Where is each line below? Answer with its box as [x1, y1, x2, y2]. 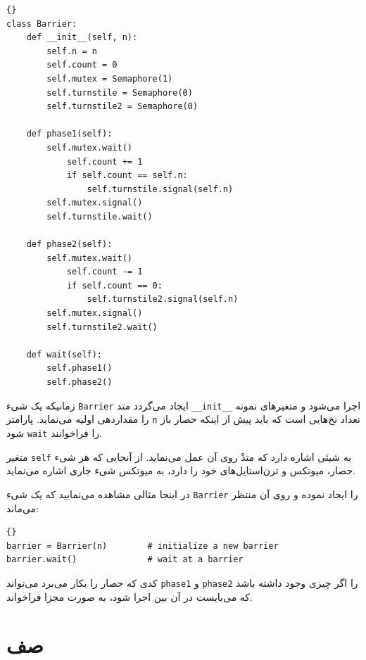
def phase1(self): [26, 129, 113, 139]
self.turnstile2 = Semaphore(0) [46, 101, 198, 112]
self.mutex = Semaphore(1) [46, 73, 173, 84]
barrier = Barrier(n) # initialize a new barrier [6, 540, 279, 551]
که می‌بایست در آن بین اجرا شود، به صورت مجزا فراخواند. [6, 589, 253, 604]
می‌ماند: [6, 500, 39, 515]
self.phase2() [46, 377, 113, 388]
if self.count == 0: [66, 280, 163, 291]
